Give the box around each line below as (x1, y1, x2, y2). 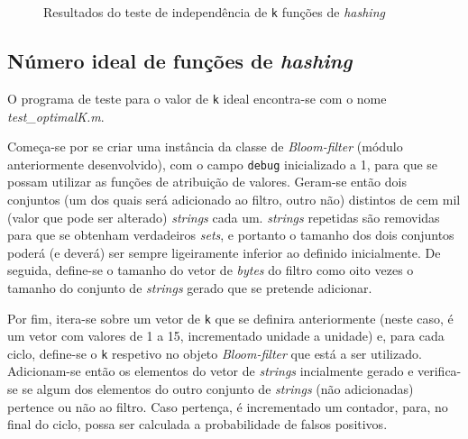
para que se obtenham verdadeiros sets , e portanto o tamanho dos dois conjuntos (7, 225, 454, 244)
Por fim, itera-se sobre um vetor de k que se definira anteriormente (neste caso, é (7, 308, 454, 327)
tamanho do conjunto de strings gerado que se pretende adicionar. (7, 278, 372, 297)
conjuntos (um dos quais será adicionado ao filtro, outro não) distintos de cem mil (7, 189, 461, 208)
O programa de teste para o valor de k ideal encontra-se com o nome (7, 88, 387, 107)
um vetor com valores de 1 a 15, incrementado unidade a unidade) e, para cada (7, 326, 445, 345)
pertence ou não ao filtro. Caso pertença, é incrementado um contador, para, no (7, 397, 448, 416)
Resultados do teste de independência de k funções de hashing (43, 3, 385, 21)
